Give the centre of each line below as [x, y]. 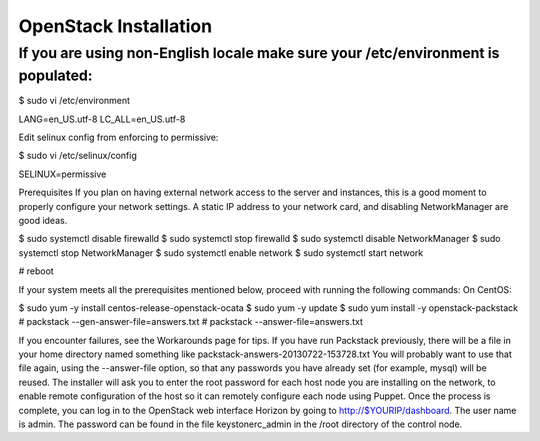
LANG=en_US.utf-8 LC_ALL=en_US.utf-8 [102, 119]
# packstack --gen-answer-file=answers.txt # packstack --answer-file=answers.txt [191, 322]
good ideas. [43, 220]
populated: [55, 75]
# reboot [36, 271]
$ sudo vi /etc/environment [74, 101]
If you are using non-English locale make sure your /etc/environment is [259, 53]
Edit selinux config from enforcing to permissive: [118, 137]
